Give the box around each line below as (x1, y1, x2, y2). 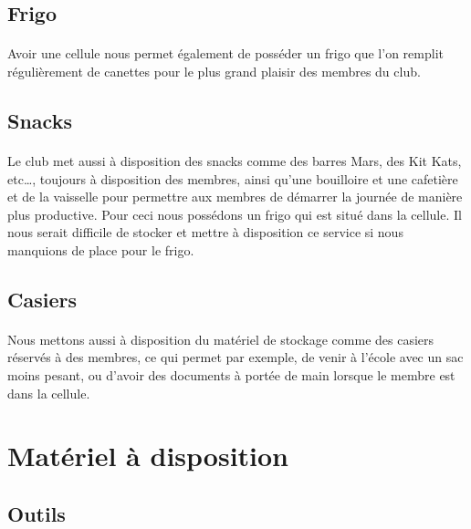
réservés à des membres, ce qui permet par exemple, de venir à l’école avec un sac (7, 347, 464, 367)
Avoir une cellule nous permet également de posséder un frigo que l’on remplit (7, 44, 444, 63)
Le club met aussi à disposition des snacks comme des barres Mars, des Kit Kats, (7, 150, 462, 170)
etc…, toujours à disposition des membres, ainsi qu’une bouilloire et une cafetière (7, 169, 458, 188)
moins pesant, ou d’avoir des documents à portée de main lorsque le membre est (7, 366, 455, 385)
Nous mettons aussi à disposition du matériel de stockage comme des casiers (7, 329, 434, 348)
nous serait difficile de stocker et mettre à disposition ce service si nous (7, 223, 403, 242)
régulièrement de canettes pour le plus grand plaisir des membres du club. (7, 61, 421, 80)
